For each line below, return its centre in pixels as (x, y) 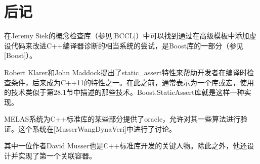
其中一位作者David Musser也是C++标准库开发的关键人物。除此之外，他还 (126, 146)
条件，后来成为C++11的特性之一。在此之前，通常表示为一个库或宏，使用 (132, 82)
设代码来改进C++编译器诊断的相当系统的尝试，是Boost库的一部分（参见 (124, 45)
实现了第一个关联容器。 (57, 156)
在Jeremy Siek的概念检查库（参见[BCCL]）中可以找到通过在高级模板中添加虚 (130, 36)
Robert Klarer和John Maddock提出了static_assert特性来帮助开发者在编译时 (125, 72)
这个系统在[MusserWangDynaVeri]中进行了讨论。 (97, 128)
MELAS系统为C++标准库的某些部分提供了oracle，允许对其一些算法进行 (122, 119)
